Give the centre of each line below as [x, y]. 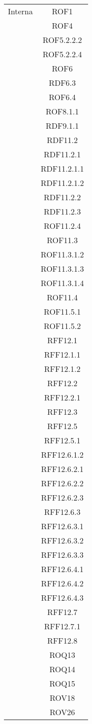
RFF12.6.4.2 [62, 583]
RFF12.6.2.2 [62, 483]
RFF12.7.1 [62, 626]
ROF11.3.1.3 [62, 269]
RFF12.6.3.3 [62, 555]
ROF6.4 [62, 97]
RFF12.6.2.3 [62, 497]
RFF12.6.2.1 [62, 469]
